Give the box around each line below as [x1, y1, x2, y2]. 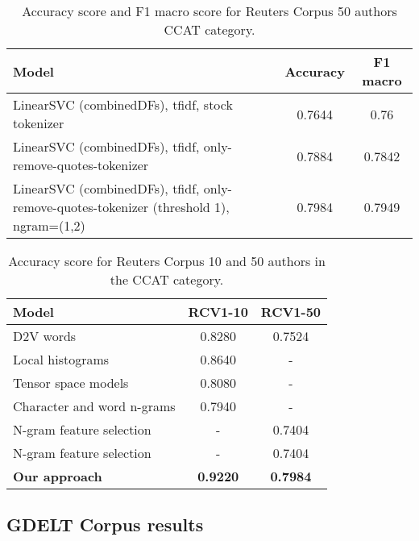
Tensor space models [13, 373, 129, 392]
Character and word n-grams [13, 397, 176, 415]
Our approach [13, 467, 102, 485]
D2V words [13, 327, 77, 345]
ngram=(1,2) [13, 216, 85, 235]
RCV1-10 [188, 302, 248, 321]
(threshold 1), [152, 198, 230, 216]
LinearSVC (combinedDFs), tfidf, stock [13, 95, 233, 114]
